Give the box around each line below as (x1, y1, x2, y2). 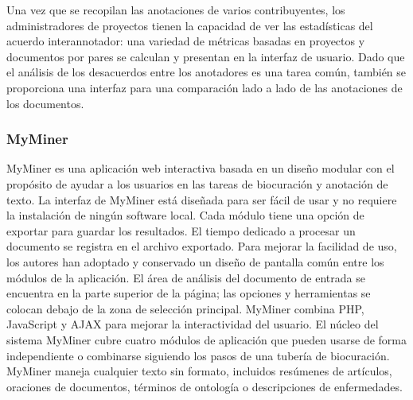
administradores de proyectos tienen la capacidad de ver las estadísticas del (6, 17, 373, 33)
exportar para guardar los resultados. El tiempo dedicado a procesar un (6, 222, 356, 239)
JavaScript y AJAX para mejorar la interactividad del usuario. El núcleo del (6, 316, 379, 332)
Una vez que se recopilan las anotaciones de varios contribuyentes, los (6, 2, 345, 17)
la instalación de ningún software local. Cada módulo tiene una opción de (6, 207, 364, 223)
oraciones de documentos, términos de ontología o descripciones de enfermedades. (6, 378, 403, 394)
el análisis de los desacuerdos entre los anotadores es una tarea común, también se (6, 64, 407, 80)
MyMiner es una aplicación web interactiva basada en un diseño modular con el (6, 160, 395, 177)
